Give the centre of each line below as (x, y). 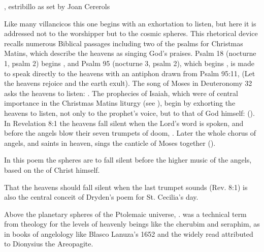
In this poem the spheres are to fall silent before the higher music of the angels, (128, 160)
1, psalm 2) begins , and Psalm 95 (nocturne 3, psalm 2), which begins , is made (129, 63)
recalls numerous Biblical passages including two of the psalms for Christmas (124, 43)
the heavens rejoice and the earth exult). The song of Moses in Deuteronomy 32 (128, 83)
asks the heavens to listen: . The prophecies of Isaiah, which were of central (121, 93)
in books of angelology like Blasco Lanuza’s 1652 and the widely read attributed (129, 233)
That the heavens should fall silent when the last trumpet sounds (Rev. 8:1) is (126, 187)
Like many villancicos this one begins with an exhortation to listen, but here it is (130, 23)
